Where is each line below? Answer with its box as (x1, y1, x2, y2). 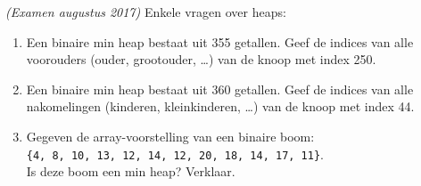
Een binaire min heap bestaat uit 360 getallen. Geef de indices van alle (26, 79, 414, 98)
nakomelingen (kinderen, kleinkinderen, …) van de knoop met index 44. (26, 97, 415, 116)
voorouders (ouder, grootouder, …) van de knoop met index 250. (26, 50, 376, 69)
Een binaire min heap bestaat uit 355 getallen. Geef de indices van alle (26, 32, 414, 51)
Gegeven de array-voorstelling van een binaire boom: (26, 126, 315, 145)
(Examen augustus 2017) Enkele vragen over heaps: (5, 3, 286, 20)
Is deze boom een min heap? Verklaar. (26, 162, 235, 181)
